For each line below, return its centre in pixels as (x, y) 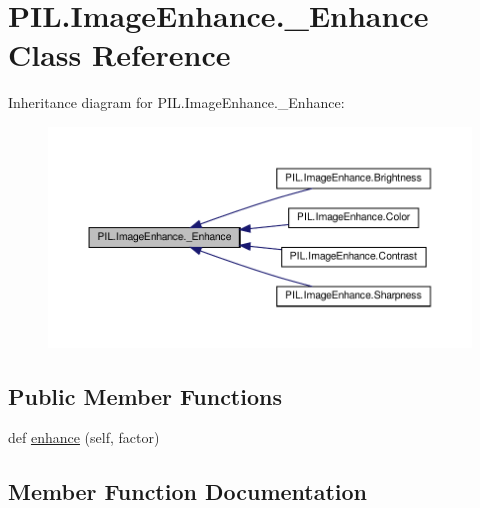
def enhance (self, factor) (84, 437)
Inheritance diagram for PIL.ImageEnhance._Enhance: (176, 102)
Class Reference (119, 54)
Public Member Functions (145, 395)
